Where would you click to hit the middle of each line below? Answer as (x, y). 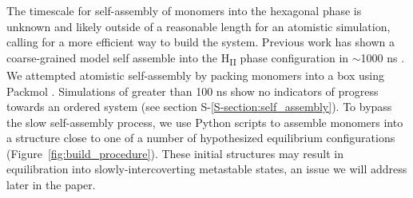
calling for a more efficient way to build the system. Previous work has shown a (201, 42)
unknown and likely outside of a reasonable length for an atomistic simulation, (199, 26)
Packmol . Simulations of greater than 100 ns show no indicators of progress (193, 91)
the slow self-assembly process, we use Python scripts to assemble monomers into (205, 122)
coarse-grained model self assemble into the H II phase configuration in (178, 58)
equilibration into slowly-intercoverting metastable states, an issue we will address (207, 169)
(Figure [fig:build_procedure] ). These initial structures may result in (175, 153)
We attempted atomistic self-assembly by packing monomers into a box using (195, 75)
